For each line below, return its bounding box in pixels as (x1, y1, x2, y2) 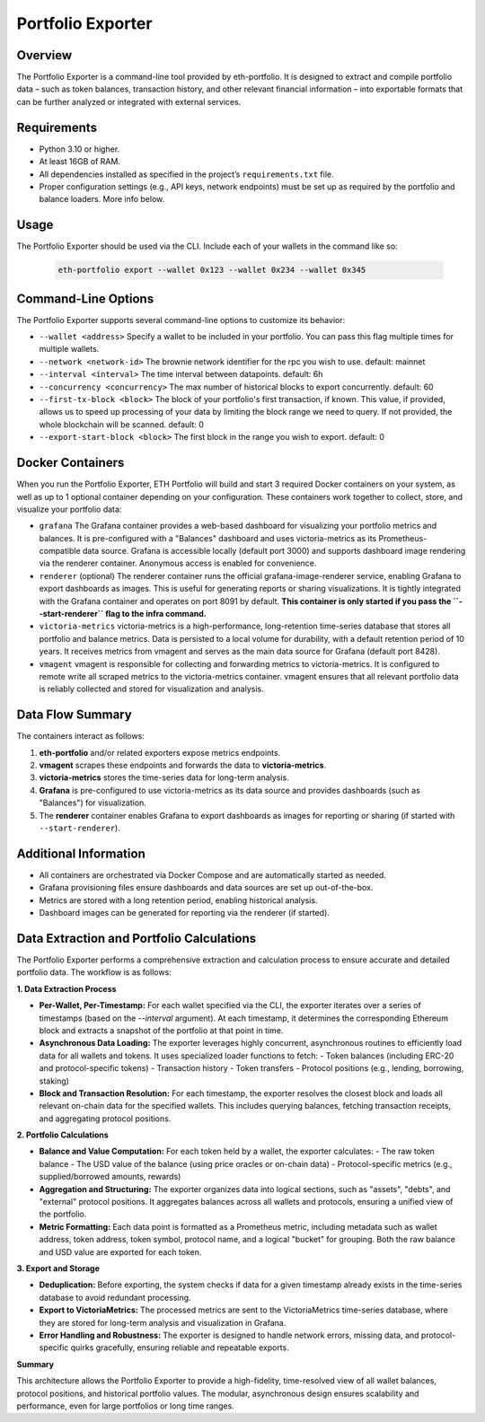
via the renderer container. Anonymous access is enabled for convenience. (39, 557, 317, 569)
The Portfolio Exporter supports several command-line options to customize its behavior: (16, 314, 346, 325)
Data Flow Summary (16, 707, 132, 723)
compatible (39, 546, 81, 557)
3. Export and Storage (16, 1262, 101, 1274)
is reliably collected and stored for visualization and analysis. (39, 683, 264, 695)
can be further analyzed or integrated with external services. (16, 96, 242, 107)
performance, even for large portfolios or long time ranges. (16, 1400, 235, 1411)
